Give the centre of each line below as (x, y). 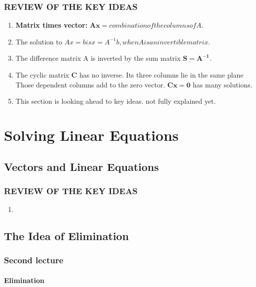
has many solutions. (222, 84)
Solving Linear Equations (91, 135)
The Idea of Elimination (67, 236)
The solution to (39, 41)
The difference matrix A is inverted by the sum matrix (98, 58)
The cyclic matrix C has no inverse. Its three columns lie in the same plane (129, 75)
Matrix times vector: (52, 25)
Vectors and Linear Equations (81, 166)
